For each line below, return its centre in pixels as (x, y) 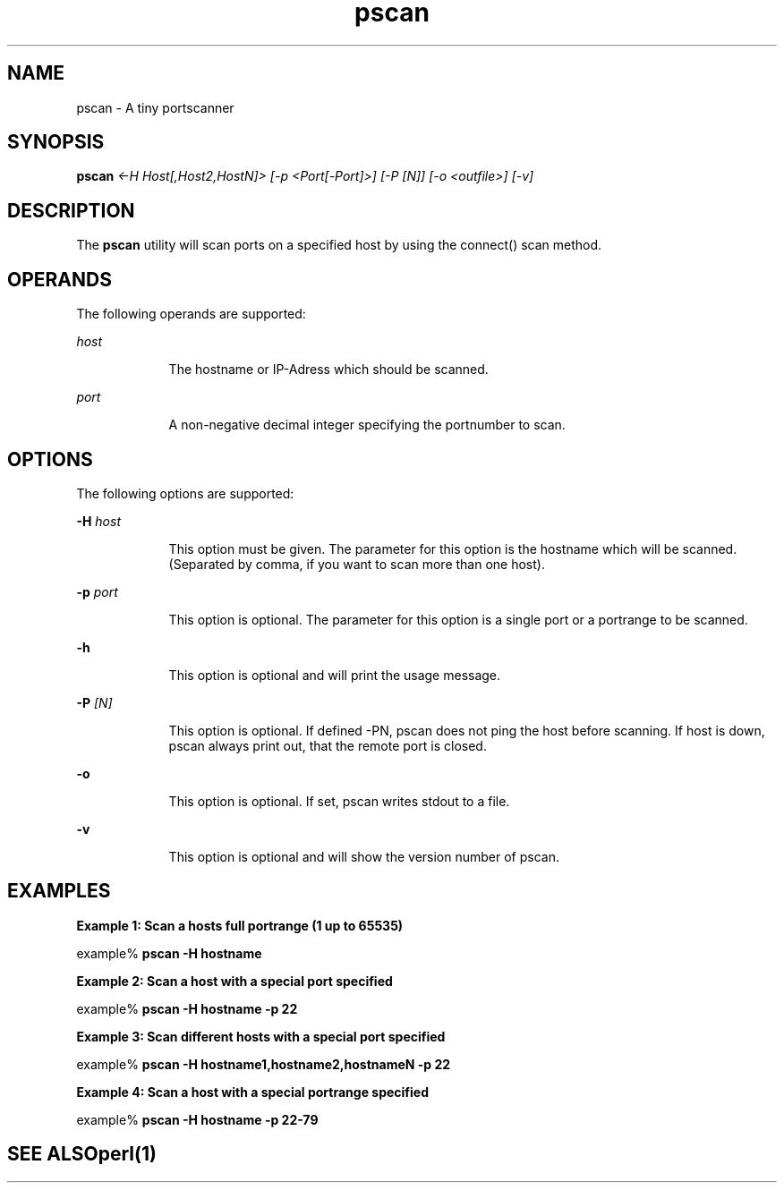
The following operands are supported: (191, 314)
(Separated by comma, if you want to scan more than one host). (357, 564)
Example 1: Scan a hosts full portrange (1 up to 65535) (240, 925)
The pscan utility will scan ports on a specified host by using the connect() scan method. (339, 245)
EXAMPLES (59, 891)
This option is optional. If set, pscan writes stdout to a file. (339, 801)
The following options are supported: (185, 493)
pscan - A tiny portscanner (155, 107)
